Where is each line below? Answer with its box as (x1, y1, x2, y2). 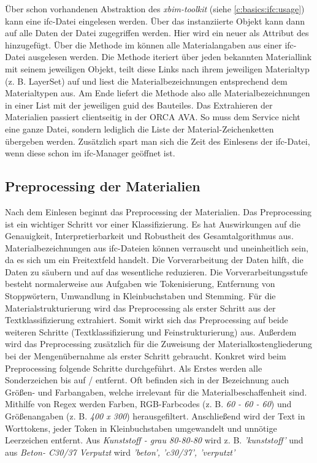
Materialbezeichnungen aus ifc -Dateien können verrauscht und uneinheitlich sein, (5, 241, 308, 254)
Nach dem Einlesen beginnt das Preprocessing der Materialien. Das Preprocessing (5, 205, 312, 218)
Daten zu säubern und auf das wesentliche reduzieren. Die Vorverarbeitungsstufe (5, 265, 308, 278)
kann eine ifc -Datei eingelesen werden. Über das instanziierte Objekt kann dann (5, 14, 305, 27)
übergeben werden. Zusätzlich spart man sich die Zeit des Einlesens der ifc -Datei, (5, 134, 310, 147)
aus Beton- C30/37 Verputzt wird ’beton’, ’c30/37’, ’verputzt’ (5, 445, 235, 458)
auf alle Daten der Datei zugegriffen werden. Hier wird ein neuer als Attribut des (5, 26, 309, 39)
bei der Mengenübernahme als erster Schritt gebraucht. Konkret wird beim (5, 350, 286, 362)
